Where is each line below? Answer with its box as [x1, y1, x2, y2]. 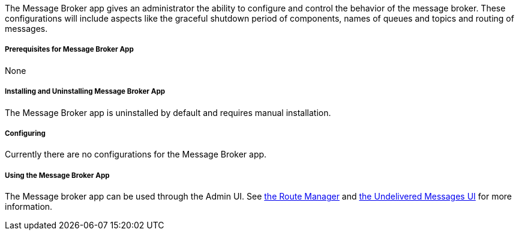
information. [5, 201, 53, 212]
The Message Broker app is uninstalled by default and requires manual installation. [5, 107, 331, 118]
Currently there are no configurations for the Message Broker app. [5, 149, 267, 160]
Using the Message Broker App [5, 171, 110, 180]
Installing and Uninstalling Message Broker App [5, 87, 166, 96]
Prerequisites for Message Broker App [5, 45, 134, 54]
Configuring [5, 129, 46, 138]
